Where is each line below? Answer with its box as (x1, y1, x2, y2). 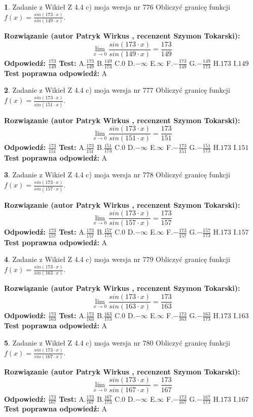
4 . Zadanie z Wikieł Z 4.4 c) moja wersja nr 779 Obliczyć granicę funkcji (4, 254, 230, 264)
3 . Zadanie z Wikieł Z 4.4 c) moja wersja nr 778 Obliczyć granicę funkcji (4, 169, 230, 180)
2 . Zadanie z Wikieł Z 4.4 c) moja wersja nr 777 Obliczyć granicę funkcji (4, 85, 230, 95)
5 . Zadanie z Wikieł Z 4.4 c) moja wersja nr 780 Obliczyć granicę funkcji (4, 337, 230, 348)
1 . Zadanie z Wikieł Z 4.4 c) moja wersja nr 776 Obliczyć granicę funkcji (4, 2, 230, 12)
